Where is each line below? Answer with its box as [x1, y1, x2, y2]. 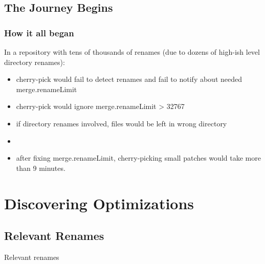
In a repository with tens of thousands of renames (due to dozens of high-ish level [4, 47, 260, 57]
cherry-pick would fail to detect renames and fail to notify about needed [16, 74, 242, 84]
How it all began [4, 26, 74, 39]
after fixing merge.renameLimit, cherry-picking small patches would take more [16, 152, 261, 163]
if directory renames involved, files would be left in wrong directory [16, 118, 227, 128]
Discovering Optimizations [4, 192, 194, 213]
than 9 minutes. [16, 162, 65, 173]
